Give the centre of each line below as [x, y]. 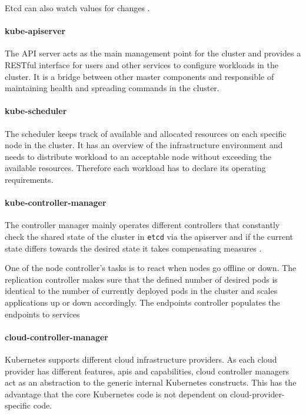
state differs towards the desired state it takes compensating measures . [133, 248]
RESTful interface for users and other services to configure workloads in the [142, 64]
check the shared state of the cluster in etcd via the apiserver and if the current [149, 236]
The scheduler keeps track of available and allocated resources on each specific [146, 133]
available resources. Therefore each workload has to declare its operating [135, 168]
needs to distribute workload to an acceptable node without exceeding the [138, 156]
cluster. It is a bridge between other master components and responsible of [139, 76]
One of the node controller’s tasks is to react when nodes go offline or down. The [151, 268]
